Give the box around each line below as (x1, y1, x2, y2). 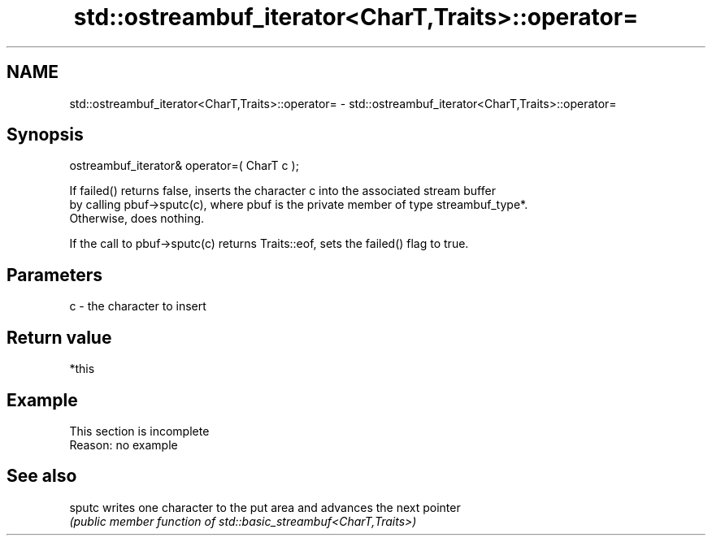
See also (7, 466, 77, 487)
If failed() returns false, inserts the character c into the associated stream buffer (69, 184, 496, 198)
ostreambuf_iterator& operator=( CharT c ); (69, 158, 299, 173)
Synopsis (7, 124, 84, 145)
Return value (7, 327, 112, 348)
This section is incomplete (69, 423, 210, 438)
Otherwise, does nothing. (69, 211, 205, 226)
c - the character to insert (69, 299, 206, 314)
